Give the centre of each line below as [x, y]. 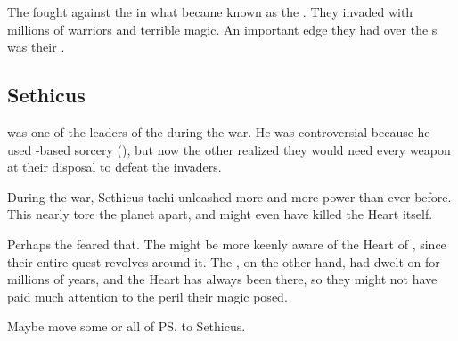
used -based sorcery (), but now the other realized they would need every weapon [229, 149]
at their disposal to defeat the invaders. [114, 167]
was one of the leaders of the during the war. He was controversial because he [219, 131]
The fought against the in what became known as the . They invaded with [210, 12]
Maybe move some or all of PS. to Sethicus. [127, 326]
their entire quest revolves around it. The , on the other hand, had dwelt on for [224, 261]
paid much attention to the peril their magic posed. [147, 296]
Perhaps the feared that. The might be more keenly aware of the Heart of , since [227, 244]
